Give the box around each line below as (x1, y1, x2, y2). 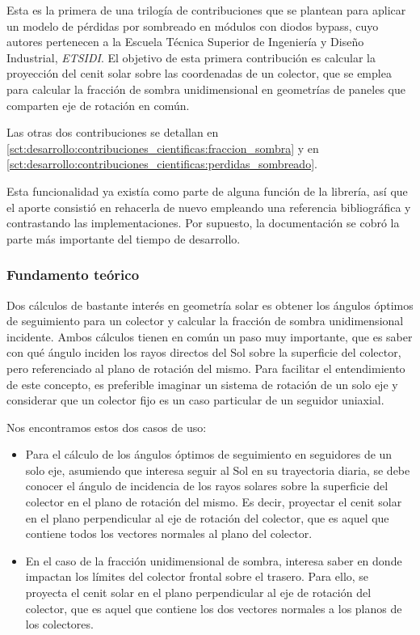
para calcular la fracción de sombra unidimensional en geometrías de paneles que (6, 80, 405, 97)
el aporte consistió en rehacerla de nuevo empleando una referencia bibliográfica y (6, 198, 411, 215)
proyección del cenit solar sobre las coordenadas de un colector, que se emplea (6, 65, 392, 82)
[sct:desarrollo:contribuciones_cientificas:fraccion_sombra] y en (6, 139, 319, 156)
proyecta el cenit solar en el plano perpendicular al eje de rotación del (25, 584, 372, 601)
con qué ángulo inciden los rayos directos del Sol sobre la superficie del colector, (6, 344, 401, 361)
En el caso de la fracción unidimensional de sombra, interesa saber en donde (25, 552, 402, 569)
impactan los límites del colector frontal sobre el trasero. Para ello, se (25, 568, 369, 585)
